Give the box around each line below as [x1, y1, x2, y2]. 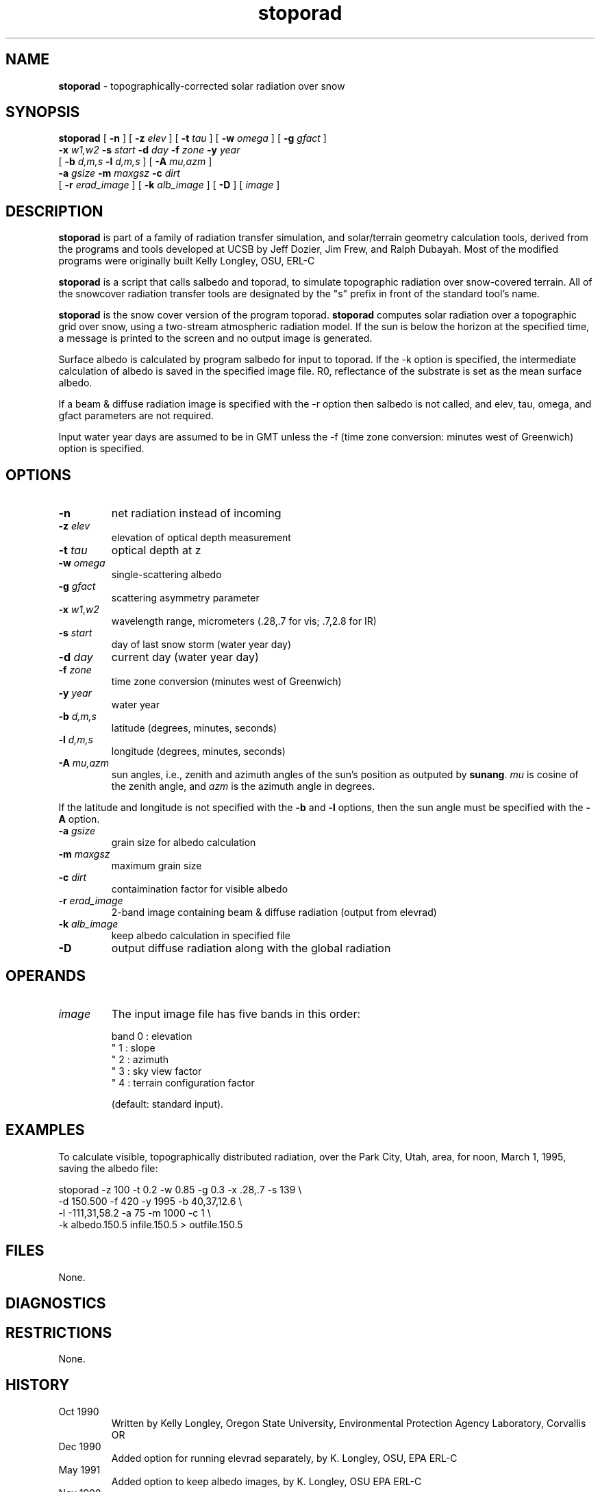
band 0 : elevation [111, 1030, 192, 1042]
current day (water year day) [111, 650, 259, 664]
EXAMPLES [5, 1121, 85, 1139]
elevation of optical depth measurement [111, 532, 291, 544]
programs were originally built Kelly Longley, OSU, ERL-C [58, 255, 315, 267]
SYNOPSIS [5, 103, 80, 121]
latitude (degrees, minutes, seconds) [111, 722, 277, 734]
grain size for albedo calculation [111, 836, 256, 849]
